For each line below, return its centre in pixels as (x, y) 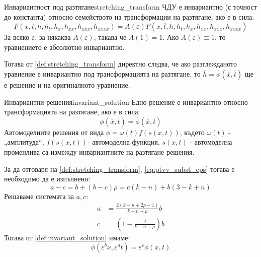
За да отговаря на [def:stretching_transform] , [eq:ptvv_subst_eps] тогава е (119, 169)
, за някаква (53, 37)
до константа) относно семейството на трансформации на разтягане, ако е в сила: (129, 16)
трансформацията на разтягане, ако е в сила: (72, 112)
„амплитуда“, (24, 142)
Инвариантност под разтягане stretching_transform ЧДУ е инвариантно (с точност (130, 7)
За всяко (17, 37)
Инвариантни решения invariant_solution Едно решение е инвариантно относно (126, 102)
